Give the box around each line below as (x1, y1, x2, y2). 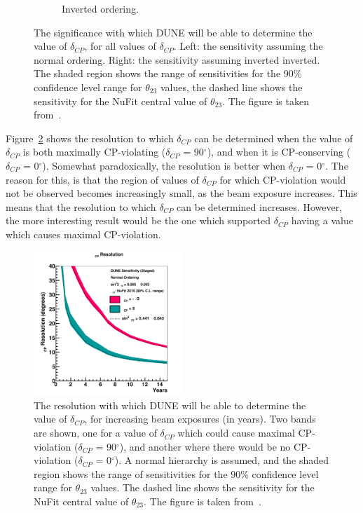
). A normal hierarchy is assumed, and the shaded (114, 453, 329, 467)
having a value (291, 213, 353, 228)
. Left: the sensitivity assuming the (173, 39, 323, 53)
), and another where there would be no (119, 439, 291, 453)
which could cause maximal (177, 425, 295, 440)
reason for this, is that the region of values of (6, 172, 199, 186)
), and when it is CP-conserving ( (207, 144, 351, 159)
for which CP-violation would (219, 172, 346, 186)
